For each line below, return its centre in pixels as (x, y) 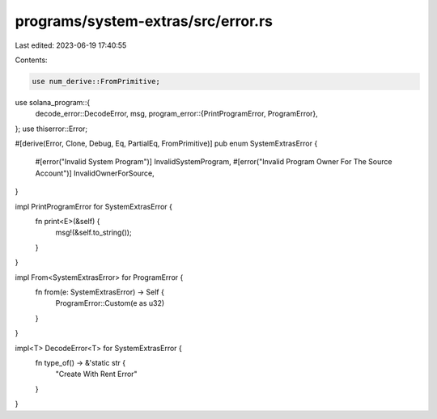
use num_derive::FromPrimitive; (96, 81)
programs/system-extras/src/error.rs (144, 21)
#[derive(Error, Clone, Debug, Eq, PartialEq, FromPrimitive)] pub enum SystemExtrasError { (166, 144)
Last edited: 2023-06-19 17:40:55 (71, 45)
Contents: (31, 60)
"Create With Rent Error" (96, 374)
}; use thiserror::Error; (51, 129)
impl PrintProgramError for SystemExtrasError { (94, 206)
